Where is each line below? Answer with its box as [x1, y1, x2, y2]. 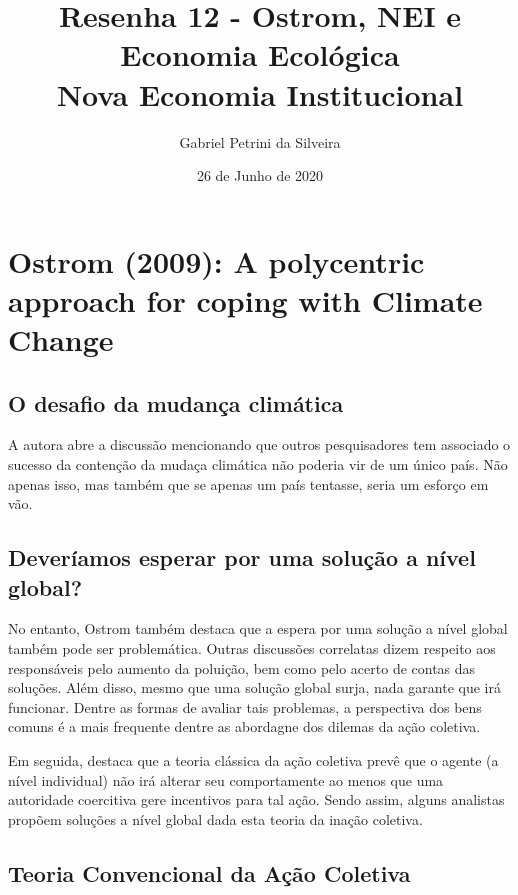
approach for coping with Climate [8, 279, 483, 320]
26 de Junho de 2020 [196, 165, 324, 186]
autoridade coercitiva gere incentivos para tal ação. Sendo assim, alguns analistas [8, 789, 505, 810]
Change [8, 319, 114, 360]
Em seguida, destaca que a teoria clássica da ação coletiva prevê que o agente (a [8, 749, 499, 770]
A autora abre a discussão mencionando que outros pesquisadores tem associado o [8, 434, 511, 455]
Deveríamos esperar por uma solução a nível [8, 542, 476, 573]
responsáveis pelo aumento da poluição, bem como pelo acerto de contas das [8, 657, 476, 678]
